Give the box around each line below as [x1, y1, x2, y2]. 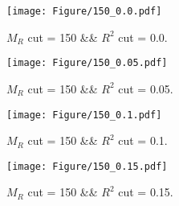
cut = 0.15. [118, 183, 173, 200]
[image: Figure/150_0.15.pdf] [6, 160, 168, 172]
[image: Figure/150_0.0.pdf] [6, 6, 162, 17]
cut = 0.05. [118, 80, 173, 97]
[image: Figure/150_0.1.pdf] [6, 109, 162, 121]
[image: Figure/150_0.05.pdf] [6, 57, 168, 69]
